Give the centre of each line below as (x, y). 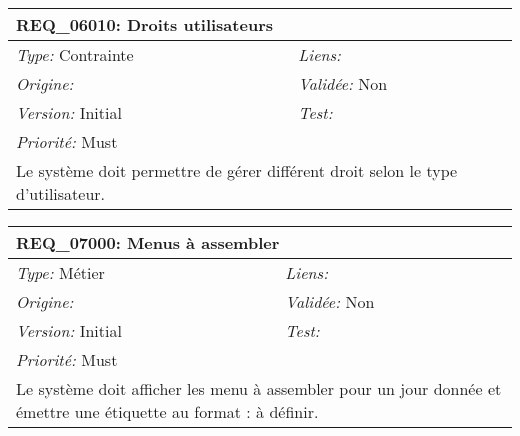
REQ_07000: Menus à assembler (148, 242)
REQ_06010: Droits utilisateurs (144, 24)
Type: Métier (60, 272)
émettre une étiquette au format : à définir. (167, 411)
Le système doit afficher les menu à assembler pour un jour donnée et (259, 388)
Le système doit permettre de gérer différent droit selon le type (237, 170)
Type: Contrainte (75, 54)
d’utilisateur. (61, 193)
